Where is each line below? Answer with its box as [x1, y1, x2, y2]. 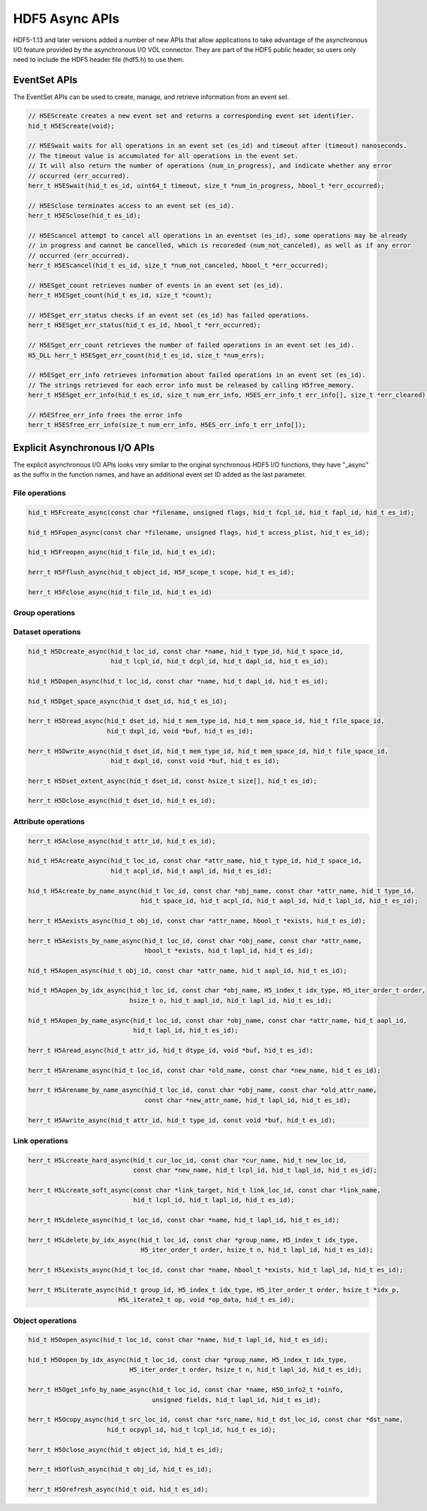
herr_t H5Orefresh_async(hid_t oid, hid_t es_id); [28, 1485, 209, 1494]
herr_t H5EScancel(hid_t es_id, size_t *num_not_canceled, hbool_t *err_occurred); [28, 261, 329, 270]
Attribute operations [13, 816, 85, 826]
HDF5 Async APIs [13, 11, 120, 26]
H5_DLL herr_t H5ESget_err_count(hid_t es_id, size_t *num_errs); [28, 351, 265, 359]
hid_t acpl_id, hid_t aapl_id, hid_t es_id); [110, 866, 273, 875]
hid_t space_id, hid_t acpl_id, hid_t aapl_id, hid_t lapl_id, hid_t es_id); [140, 896, 419, 905]
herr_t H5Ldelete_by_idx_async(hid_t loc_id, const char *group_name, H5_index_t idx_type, [28, 1236, 359, 1244]
